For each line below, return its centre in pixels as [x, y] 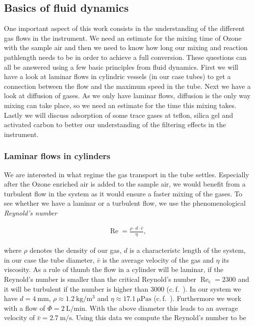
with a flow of [25, 308]
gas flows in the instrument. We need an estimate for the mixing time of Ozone [123, 38]
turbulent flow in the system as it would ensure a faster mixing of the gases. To [123, 193]
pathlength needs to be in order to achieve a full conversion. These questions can [125, 57]
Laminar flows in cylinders [57, 156]
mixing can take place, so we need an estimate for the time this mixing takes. [120, 105]
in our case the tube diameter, [49, 259]
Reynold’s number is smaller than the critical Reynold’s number [100, 279]
